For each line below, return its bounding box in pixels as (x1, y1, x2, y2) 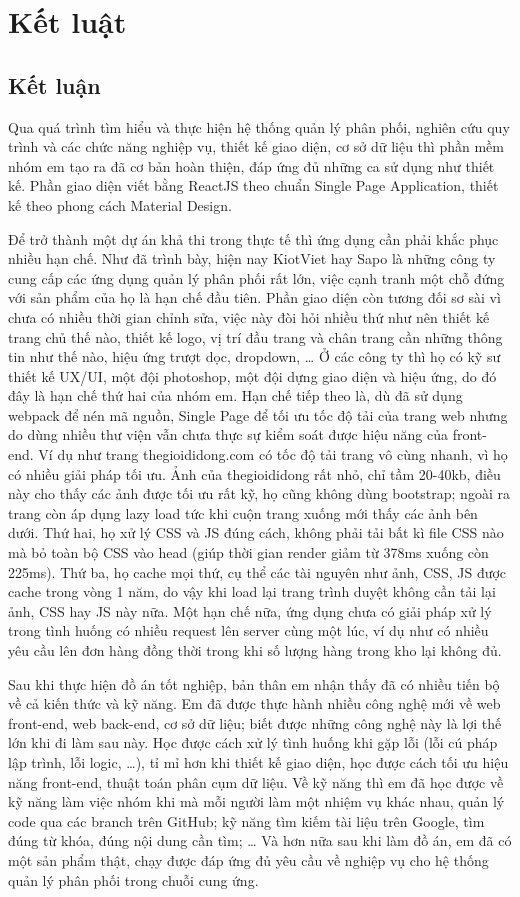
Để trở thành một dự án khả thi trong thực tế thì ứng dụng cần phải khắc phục (8, 228, 499, 249)
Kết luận (8, 69, 101, 100)
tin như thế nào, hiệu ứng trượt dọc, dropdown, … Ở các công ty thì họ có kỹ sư (8, 346, 501, 367)
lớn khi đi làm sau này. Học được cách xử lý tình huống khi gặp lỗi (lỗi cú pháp (8, 732, 498, 753)
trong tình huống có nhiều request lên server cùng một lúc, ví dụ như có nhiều (8, 620, 489, 641)
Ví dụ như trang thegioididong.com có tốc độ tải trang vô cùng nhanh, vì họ (38, 444, 508, 465)
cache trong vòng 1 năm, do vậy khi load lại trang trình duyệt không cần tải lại (8, 581, 496, 602)
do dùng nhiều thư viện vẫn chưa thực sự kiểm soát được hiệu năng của (8, 424, 449, 445)
